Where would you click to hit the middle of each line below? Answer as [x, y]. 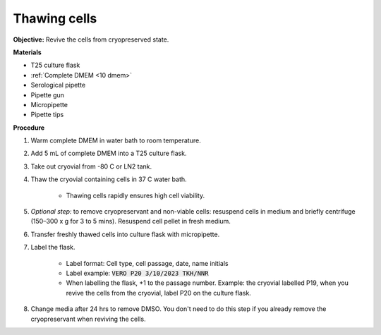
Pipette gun [48, 95]
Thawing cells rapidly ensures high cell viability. [135, 195]
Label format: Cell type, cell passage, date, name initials [147, 263]
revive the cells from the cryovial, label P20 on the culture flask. [159, 293]
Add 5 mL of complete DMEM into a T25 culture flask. [109, 153]
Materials [27, 52]
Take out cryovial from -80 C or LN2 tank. [91, 166]
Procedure [29, 128]
